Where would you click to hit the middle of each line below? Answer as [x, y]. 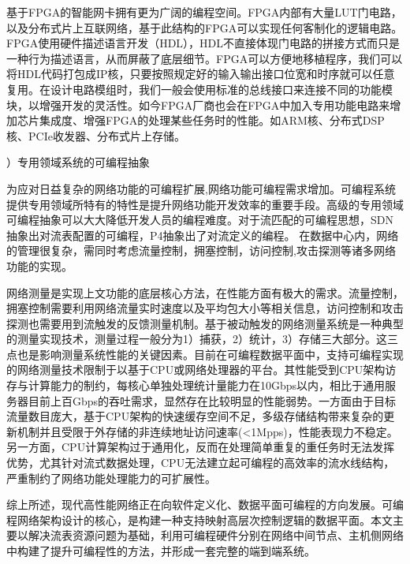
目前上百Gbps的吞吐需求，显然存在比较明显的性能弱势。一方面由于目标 [212, 400]
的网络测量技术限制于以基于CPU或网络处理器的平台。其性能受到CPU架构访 [201, 370]
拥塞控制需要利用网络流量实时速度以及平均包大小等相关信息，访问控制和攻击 [205, 308]
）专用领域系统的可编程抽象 [78, 162]
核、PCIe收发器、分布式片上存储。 [96, 135]
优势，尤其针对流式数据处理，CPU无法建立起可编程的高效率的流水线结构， [201, 463]
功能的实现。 [39, 265]
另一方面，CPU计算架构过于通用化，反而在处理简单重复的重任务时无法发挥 [201, 447]
